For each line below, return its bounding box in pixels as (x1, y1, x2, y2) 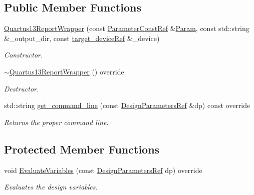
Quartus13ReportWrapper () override (9, 66, 124, 76)
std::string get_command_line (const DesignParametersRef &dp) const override (4, 100, 250, 110)
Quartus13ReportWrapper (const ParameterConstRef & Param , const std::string (4, 23, 249, 33)
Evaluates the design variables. (4, 181, 98, 192)
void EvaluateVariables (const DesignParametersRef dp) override (4, 164, 202, 175)
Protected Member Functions (4, 141, 160, 156)
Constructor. (4, 49, 43, 60)
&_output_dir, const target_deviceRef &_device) (4, 32, 160, 43)
